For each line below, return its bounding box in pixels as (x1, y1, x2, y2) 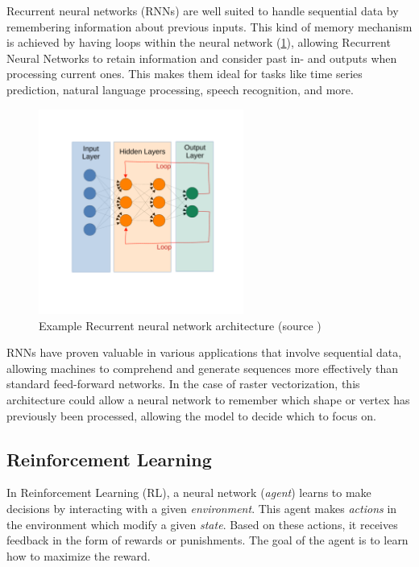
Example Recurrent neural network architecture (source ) (39, 317, 322, 333)
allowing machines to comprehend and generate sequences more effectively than (6, 359, 399, 376)
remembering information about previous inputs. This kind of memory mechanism (6, 18, 413, 35)
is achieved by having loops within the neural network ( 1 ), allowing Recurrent (6, 34, 391, 51)
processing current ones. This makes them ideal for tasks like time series (6, 65, 363, 82)
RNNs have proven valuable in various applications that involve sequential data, (6, 344, 402, 361)
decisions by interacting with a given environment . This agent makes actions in (6, 499, 397, 516)
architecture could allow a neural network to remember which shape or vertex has (6, 391, 410, 408)
